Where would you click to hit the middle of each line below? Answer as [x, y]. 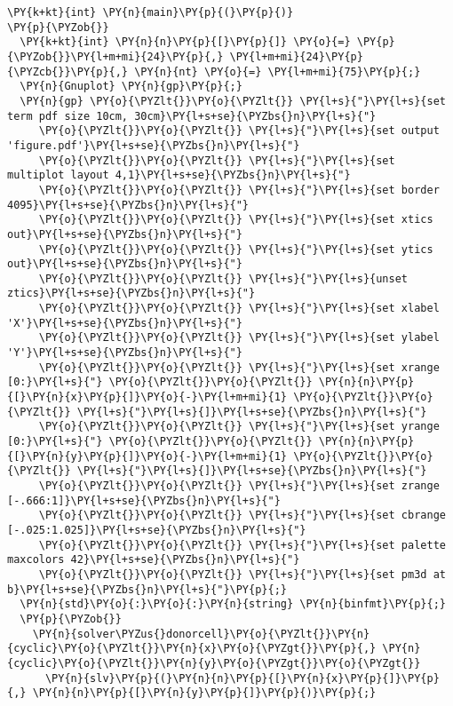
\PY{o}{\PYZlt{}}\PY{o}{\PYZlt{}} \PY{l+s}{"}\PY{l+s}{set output [239, 131]
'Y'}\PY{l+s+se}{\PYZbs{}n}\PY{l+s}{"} [125, 353]
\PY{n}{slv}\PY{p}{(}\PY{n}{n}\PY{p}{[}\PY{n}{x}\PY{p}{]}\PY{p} [242, 678]
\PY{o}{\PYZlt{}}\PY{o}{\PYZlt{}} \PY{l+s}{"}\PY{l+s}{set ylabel [239, 338]
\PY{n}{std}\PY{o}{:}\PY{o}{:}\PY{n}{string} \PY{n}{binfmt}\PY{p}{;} [233, 604]
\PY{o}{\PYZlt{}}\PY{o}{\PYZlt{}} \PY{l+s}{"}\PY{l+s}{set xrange [239, 367]
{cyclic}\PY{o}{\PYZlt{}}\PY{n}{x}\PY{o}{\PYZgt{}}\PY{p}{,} [192, 649]
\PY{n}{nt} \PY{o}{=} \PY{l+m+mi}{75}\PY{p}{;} [278, 71]
